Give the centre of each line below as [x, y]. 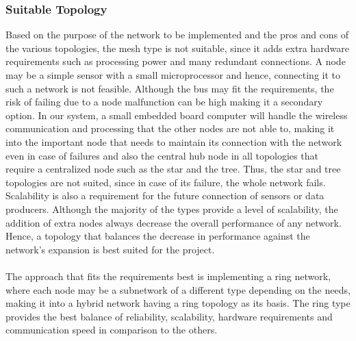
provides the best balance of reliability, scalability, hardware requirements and [169, 316]
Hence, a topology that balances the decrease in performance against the [158, 236]
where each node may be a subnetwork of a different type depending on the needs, [178, 289]
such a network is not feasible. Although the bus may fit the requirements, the [170, 88]
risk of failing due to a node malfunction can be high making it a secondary [164, 102]
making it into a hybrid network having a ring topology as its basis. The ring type [178, 303]
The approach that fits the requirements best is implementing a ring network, [168, 276]
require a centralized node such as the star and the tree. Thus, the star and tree [173, 169]
